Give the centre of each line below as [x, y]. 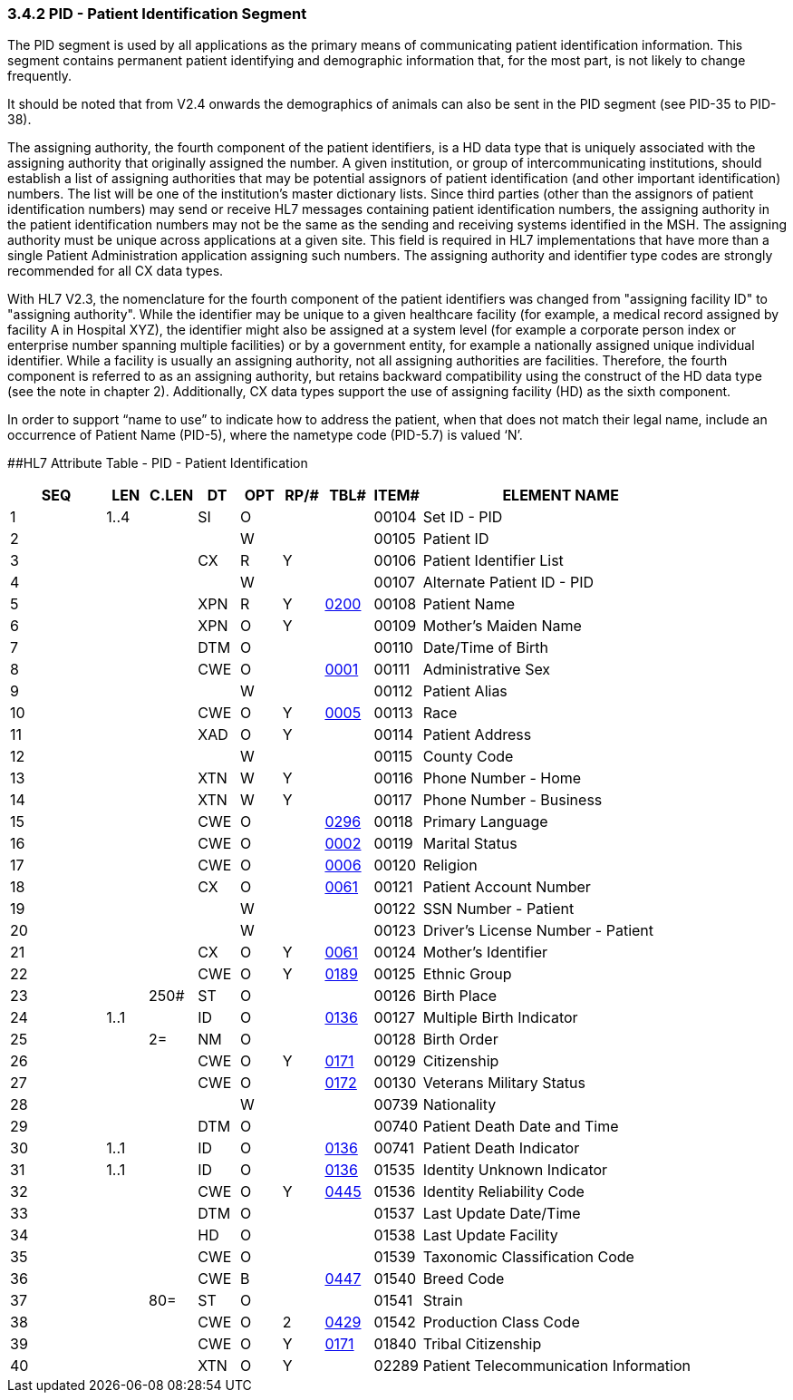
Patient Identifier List [493, 561]
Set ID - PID [463, 517]
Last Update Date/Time [502, 1214]
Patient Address [477, 735]
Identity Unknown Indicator [515, 1170]
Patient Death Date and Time [521, 1127]
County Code [468, 757]
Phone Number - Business [513, 800]
